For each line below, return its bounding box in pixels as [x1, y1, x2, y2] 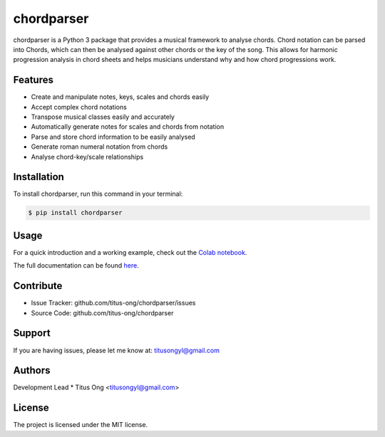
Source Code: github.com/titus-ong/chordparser [31, 308, 174, 317]
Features [13, 74, 53, 86]
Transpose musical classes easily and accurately [31, 112, 175, 121]
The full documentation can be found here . [13, 261, 139, 270]
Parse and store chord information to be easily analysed [31, 132, 195, 141]
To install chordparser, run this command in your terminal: [13, 189, 183, 199]
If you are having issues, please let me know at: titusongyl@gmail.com [13, 346, 220, 354]
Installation [13, 171, 64, 183]
